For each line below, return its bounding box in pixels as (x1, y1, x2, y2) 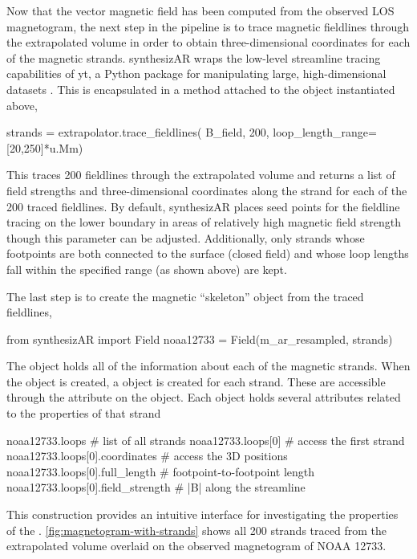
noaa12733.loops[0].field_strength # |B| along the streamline (6, 479, 306, 496)
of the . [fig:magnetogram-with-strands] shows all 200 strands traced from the (6, 521, 387, 538)
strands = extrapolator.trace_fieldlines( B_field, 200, (6, 124, 269, 141)
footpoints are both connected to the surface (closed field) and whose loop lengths (6, 245, 409, 262)
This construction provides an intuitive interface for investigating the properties (6, 506, 399, 523)
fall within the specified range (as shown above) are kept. (6, 260, 287, 277)
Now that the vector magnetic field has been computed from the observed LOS (6, 2, 395, 18)
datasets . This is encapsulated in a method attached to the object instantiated (6, 80, 395, 97)
